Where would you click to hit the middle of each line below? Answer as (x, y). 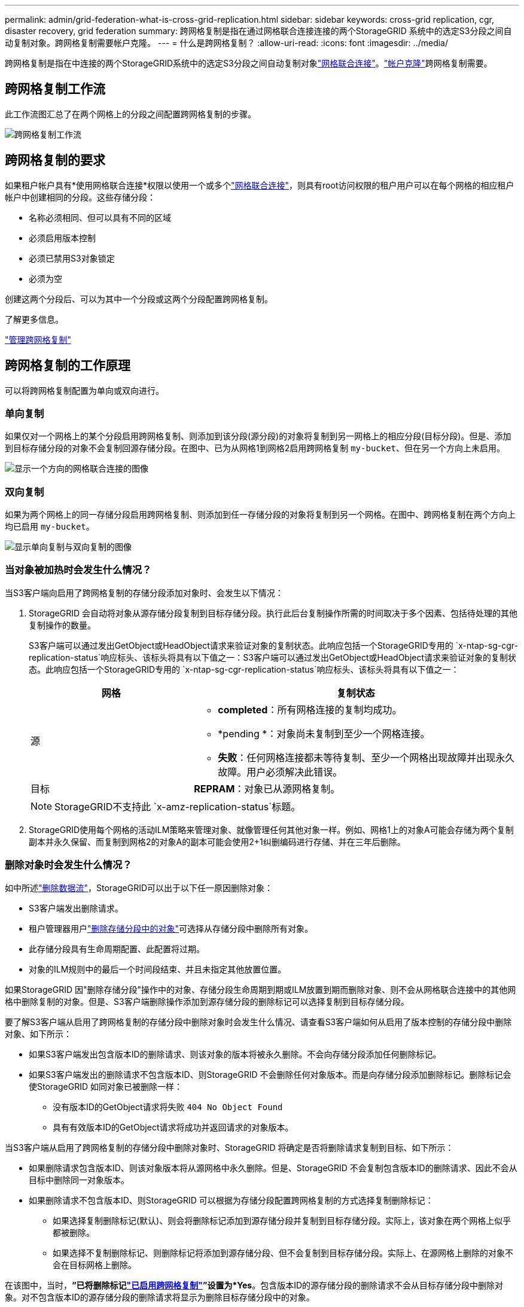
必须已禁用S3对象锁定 (72, 258)
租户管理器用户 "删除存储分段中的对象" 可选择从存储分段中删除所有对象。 (171, 928)
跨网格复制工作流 (55, 89)
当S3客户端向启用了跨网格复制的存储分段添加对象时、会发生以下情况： (144, 592)
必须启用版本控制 (62, 238)
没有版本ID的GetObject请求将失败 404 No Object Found (168, 1107)
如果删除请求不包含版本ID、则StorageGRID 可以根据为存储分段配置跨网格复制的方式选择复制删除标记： (231, 1200)
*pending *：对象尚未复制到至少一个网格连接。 (324, 733)
